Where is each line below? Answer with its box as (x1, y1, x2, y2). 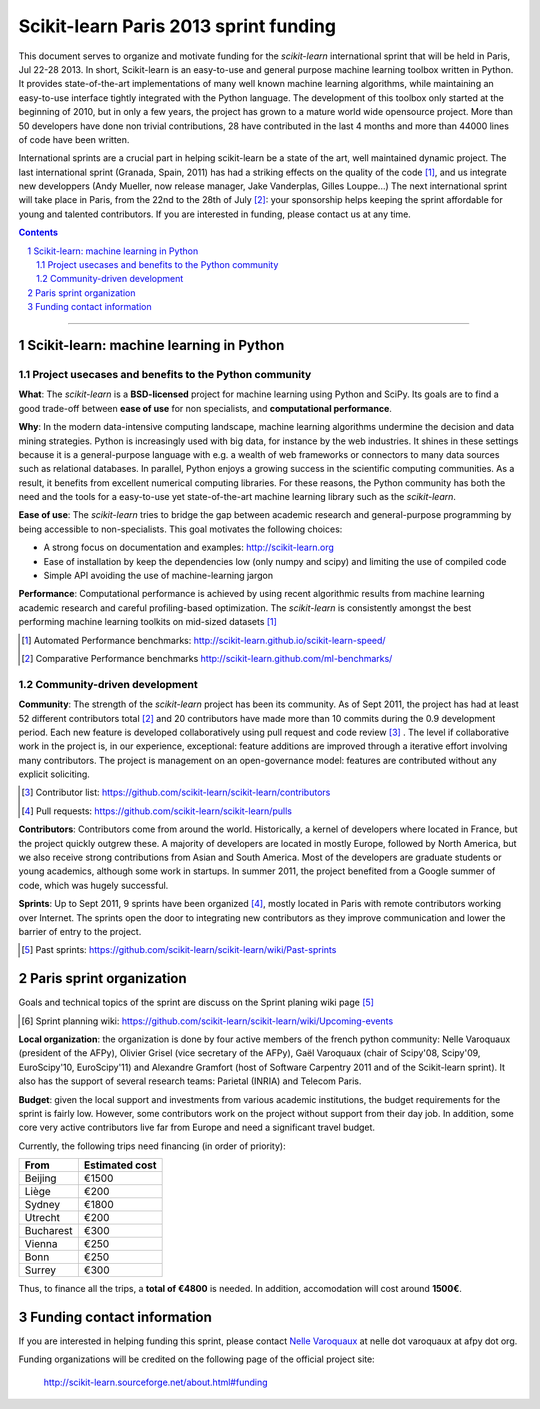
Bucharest (24, 1224, 74, 1238)
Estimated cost (83, 1158, 157, 1172)
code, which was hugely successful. (18, 879, 169, 891)
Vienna (24, 1237, 58, 1251)
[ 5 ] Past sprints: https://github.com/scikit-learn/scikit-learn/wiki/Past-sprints (21, 944, 337, 956)
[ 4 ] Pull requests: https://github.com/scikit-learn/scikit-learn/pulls (21, 805, 292, 817)
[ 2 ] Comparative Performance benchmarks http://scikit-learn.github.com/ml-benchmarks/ (21, 652, 393, 664)
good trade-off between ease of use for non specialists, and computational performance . (18, 402, 392, 414)
